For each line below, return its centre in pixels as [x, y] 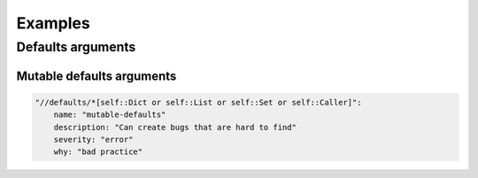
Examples [53, 23]
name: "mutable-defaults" [110, 115]
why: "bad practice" [98, 152]
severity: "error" [93, 139]
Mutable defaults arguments [96, 76]
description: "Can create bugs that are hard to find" [175, 127]
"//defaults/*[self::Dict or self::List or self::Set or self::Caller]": [198, 102]
